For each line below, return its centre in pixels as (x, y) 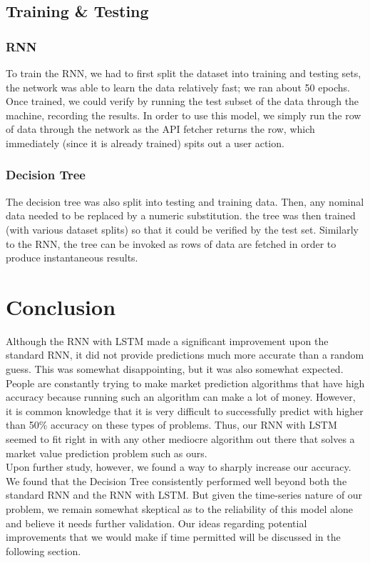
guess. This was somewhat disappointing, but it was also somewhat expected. (175, 369)
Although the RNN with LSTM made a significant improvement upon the (167, 340)
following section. (43, 550)
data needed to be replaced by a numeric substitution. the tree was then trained (181, 215)
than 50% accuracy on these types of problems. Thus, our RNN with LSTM (171, 425)
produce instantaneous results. (72, 258)
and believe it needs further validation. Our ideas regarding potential (156, 523)
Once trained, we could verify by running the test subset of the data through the (183, 101)
